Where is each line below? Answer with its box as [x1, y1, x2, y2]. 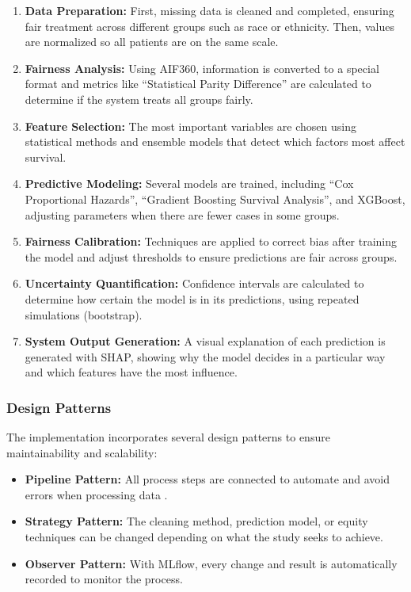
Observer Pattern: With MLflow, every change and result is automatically [25, 555, 398, 571]
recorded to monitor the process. [25, 571, 183, 587]
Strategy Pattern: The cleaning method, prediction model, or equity [25, 513, 368, 529]
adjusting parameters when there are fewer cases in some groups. [25, 206, 340, 223]
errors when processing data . [25, 486, 168, 502]
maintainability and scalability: [6, 444, 158, 460]
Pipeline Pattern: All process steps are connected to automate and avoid [25, 471, 390, 487]
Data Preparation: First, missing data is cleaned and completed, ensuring [25, 2, 394, 18]
